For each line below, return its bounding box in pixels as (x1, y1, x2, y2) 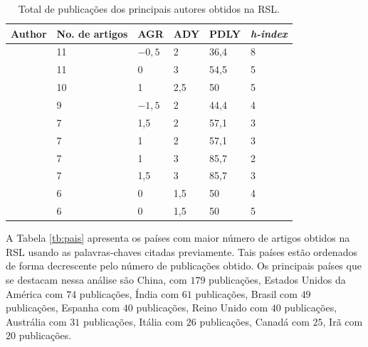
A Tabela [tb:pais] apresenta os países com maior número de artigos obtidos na (6, 230, 350, 245)
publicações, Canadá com (199, 314, 310, 329)
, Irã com (322, 314, 363, 329)
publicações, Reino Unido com (136, 300, 268, 315)
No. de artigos (56, 26, 128, 41)
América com (6, 286, 63, 301)
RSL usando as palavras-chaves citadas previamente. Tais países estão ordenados (6, 244, 357, 259)
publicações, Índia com (79, 286, 179, 301)
